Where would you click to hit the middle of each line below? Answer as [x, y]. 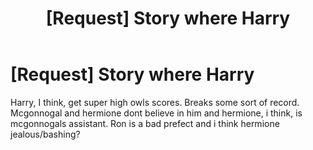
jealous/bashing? [45, 134]
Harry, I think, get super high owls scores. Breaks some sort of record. [155, 102]
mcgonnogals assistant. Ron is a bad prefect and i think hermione [145, 123]
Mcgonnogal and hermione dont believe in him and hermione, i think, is [156, 113]
